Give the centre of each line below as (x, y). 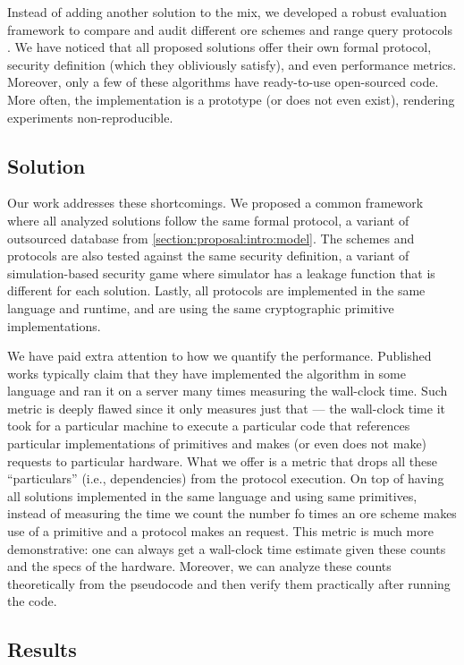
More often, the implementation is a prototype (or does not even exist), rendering (231, 99)
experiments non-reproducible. (90, 117)
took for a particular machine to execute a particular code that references (209, 426)
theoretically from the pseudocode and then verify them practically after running (229, 583)
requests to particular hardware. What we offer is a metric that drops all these (222, 460)
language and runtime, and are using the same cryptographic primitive (201, 307)
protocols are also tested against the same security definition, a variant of (208, 256)
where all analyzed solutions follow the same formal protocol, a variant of (208, 220)
